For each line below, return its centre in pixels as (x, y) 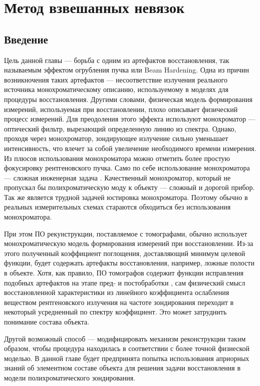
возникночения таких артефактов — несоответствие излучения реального (116, 79)
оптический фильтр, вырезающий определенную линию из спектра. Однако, (120, 128)
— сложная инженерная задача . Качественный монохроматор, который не (117, 177)
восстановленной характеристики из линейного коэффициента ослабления (117, 292)
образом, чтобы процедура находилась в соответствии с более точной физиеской (127, 348)
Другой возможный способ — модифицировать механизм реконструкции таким (125, 338)
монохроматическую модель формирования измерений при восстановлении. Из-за (129, 243)
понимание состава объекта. (47, 322)
